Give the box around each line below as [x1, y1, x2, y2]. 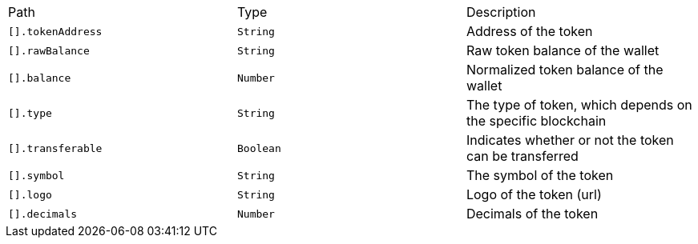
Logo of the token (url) [466, 186, 602, 202]
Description [466, 4, 536, 20]
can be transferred [466, 148, 579, 164]
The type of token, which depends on [466, 97, 692, 113]
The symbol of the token [466, 167, 614, 183]
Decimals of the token [466, 206, 599, 222]
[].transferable [8, 142, 103, 154]
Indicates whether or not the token [466, 132, 674, 148]
